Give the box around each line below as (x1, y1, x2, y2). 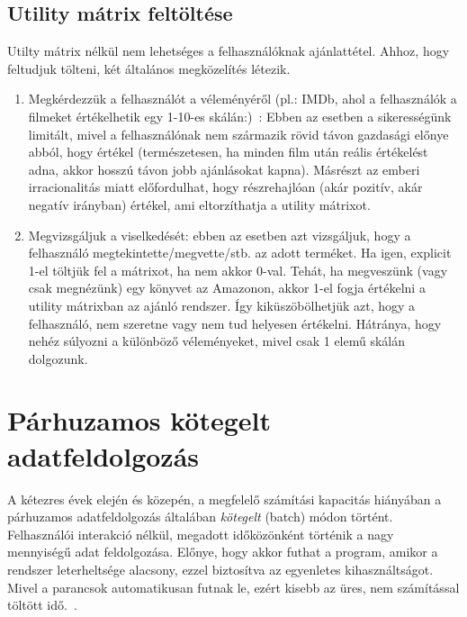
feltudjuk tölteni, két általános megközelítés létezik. (7, 59, 291, 77)
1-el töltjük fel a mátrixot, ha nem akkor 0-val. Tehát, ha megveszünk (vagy (28, 260, 448, 279)
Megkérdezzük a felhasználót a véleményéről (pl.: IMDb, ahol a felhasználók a (28, 89, 457, 108)
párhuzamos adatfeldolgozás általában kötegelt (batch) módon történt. (7, 507, 393, 526)
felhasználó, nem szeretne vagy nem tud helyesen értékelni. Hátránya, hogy (28, 313, 442, 332)
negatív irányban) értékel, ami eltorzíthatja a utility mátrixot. (28, 195, 371, 213)
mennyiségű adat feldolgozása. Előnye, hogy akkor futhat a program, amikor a (7, 542, 438, 561)
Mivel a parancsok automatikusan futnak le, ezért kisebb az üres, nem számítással (7, 577, 460, 596)
